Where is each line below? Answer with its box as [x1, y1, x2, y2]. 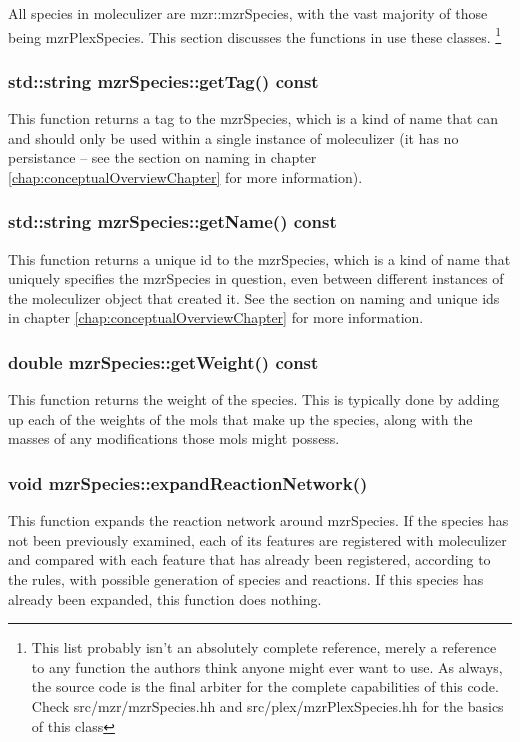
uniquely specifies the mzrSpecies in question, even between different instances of [8, 268, 504, 289]
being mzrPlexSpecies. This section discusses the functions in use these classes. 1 [8, 23, 502, 47]
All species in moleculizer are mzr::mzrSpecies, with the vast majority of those [8, 3, 488, 23]
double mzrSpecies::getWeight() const [8, 349, 319, 374]
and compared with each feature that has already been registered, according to [8, 549, 491, 570]
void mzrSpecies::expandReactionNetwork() [8, 470, 368, 495]
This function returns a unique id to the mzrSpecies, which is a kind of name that [8, 248, 511, 269]
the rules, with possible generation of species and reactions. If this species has [8, 569, 484, 590]
